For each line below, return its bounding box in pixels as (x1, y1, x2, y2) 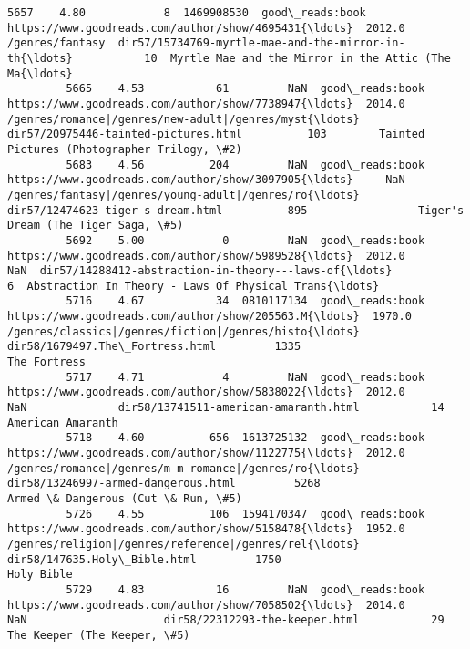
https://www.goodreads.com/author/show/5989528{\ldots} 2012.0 (7, 249, 405, 263)
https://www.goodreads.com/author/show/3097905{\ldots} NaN (7, 173, 405, 187)
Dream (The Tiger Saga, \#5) (7, 219, 184, 232)
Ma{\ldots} (7, 67, 73, 80)
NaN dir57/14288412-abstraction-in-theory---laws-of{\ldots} (7, 264, 393, 278)
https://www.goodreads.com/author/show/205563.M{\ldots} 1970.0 (7, 310, 412, 324)
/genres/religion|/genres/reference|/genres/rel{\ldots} (7, 537, 360, 551)
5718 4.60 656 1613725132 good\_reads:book (66, 431, 425, 445)
